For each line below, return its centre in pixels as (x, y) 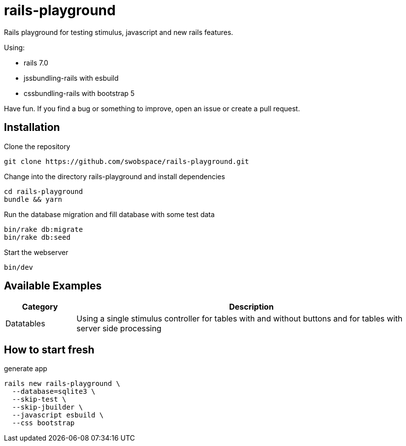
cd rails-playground (44, 191)
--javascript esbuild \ (58, 415)
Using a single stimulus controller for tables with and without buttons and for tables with (239, 319)
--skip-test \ (39, 399)
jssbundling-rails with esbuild (71, 78)
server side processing (119, 329)
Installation (32, 127)
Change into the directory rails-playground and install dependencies (115, 176)
